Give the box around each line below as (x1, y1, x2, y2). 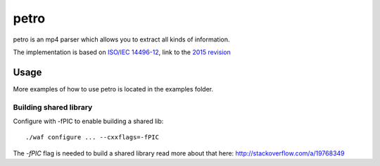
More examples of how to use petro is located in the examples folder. (13, 84, 214, 93)
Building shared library (13, 102, 93, 112)
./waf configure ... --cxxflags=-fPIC (25, 134, 160, 141)
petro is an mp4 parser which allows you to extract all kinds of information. (13, 35, 230, 44)
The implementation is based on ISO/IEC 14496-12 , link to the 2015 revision (13, 48, 232, 56)
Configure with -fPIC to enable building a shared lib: (13, 117, 164, 125)
